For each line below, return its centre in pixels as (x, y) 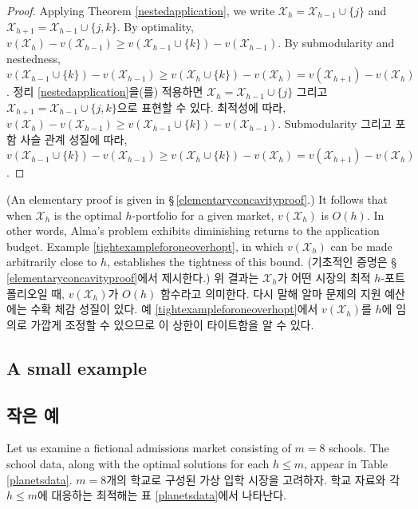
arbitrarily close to (52, 262)
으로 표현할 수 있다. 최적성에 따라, (201, 107)
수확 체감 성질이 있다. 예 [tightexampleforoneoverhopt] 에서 (174, 309)
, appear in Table (346, 463)
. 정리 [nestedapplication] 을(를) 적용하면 (105, 91)
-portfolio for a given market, (203, 215)
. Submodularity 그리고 (335, 123)
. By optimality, (155, 26)
